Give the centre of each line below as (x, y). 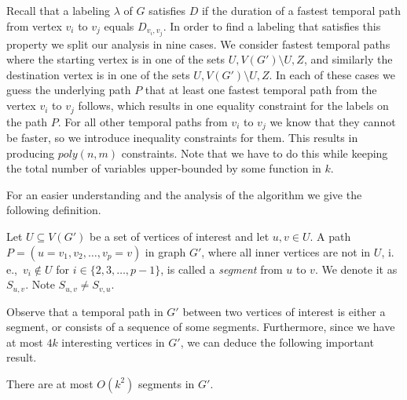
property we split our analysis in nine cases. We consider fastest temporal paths (198, 44)
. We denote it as (356, 269)
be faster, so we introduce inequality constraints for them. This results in (182, 137)
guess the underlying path (69, 90)
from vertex (34, 25)
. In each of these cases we (332, 74)
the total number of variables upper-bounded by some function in (164, 168)
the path (27, 121)
